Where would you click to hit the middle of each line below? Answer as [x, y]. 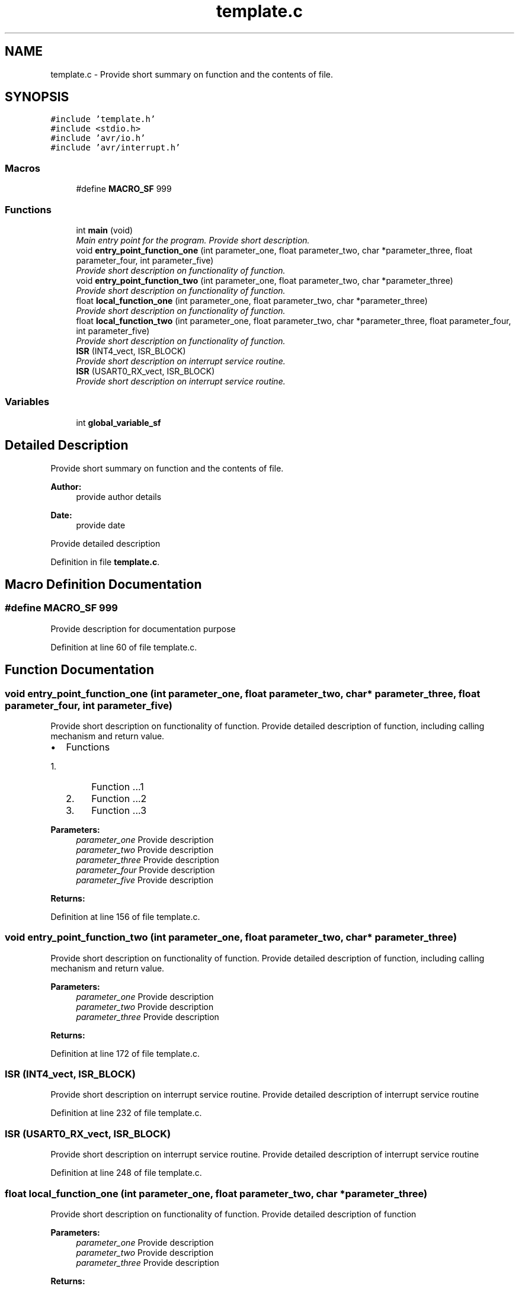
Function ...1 [118, 786]
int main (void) [105, 230]
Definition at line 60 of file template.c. [124, 647]
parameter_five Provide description [145, 880]
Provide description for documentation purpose [143, 629]
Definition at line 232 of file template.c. [126, 1113]
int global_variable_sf [118, 422]
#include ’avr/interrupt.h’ [116, 148]
